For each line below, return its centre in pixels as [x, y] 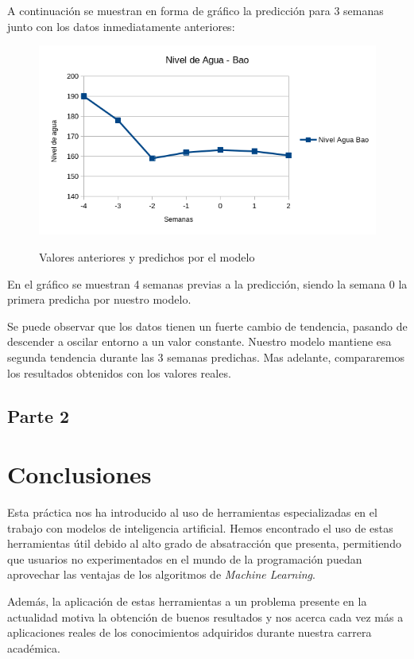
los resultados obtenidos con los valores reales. [119, 372]
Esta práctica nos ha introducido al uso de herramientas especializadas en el [192, 512]
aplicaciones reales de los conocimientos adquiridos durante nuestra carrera [190, 632]
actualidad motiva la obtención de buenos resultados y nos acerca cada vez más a [205, 616]
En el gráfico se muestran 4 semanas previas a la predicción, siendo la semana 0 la [207, 283]
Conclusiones [79, 474]
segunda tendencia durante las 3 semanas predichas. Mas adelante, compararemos [206, 357]
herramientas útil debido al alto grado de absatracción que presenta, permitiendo [204, 543]
